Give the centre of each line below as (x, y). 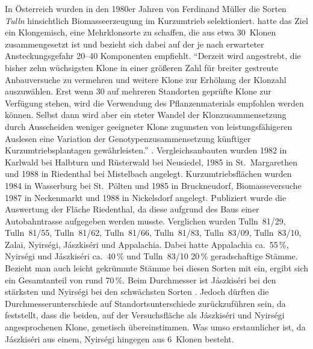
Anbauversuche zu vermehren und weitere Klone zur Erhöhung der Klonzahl (146, 79)
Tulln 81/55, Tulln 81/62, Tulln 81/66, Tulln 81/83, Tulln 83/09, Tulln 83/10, (153, 233)
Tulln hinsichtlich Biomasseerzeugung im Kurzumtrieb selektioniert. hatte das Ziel (156, 20)
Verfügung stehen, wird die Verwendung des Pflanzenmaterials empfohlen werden (154, 103)
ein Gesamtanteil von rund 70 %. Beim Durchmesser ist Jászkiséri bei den (141, 280)
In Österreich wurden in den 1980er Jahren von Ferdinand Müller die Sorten (146, 8)
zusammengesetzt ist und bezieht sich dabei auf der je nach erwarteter (135, 44)
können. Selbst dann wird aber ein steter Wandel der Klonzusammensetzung (146, 115)
